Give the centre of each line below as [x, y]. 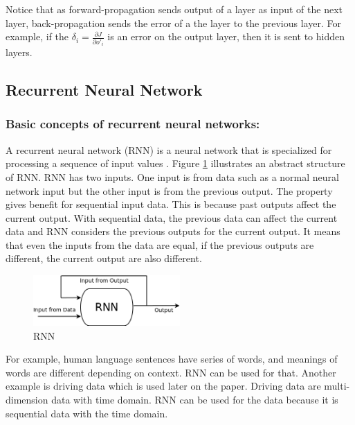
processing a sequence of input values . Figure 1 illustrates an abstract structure [175, 163]
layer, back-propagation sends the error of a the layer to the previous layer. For [173, 23]
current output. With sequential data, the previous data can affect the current [172, 217]
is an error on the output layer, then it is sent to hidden [226, 36]
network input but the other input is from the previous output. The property [169, 190]
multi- [337, 386]
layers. [19, 52]
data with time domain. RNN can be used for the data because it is [195, 399]
